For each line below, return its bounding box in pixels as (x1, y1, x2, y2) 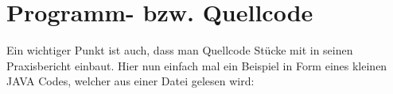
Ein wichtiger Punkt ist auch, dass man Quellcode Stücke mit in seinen (6, 42, 353, 58)
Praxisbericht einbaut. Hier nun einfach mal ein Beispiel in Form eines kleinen (6, 57, 387, 73)
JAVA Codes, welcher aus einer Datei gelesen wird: (6, 73, 255, 89)
